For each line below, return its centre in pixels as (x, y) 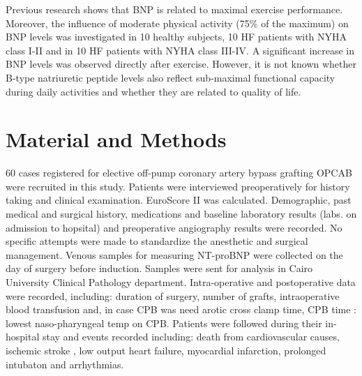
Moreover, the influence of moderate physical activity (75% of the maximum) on (177, 23)
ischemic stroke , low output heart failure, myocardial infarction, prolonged (166, 350)
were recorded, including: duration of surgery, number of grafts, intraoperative (173, 295)
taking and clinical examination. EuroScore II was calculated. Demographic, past (179, 200)
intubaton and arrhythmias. (65, 364)
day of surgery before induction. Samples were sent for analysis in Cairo (159, 268)
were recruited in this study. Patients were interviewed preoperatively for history (178, 186)
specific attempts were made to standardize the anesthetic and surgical (157, 241)
